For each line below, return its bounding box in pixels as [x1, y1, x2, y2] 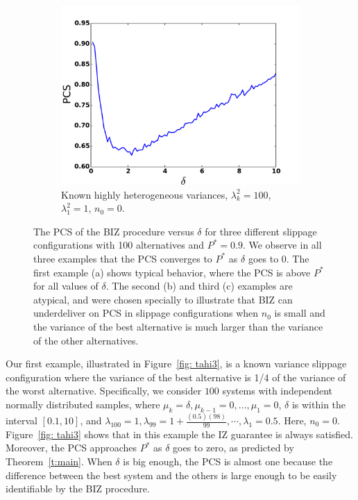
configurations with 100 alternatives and [33, 237, 205, 252]
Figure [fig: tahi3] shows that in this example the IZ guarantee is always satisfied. [6, 426, 353, 441]
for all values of [33, 278, 99, 293]
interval [6, 413, 37, 428]
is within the [291, 397, 346, 411]
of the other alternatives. [33, 333, 139, 347]
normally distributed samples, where [6, 397, 160, 411]
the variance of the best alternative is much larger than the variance [33, 319, 323, 333]
